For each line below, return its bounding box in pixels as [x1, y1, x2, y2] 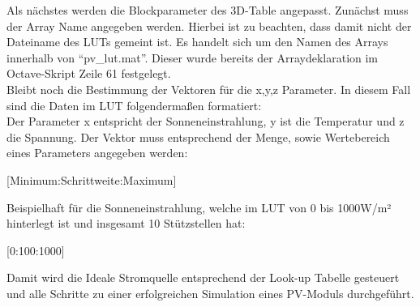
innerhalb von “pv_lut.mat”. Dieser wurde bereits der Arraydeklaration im [6, 49, 379, 66]
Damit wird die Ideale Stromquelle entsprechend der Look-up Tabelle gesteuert [6, 269, 400, 286]
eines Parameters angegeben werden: [6, 144, 188, 161]
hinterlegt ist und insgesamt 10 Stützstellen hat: [6, 215, 246, 232]
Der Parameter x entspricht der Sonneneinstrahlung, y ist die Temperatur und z [6, 113, 405, 130]
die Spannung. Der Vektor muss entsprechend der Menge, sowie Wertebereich [6, 128, 390, 145]
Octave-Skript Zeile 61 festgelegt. [6, 65, 171, 82]
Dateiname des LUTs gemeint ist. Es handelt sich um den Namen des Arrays [6, 33, 388, 50]
